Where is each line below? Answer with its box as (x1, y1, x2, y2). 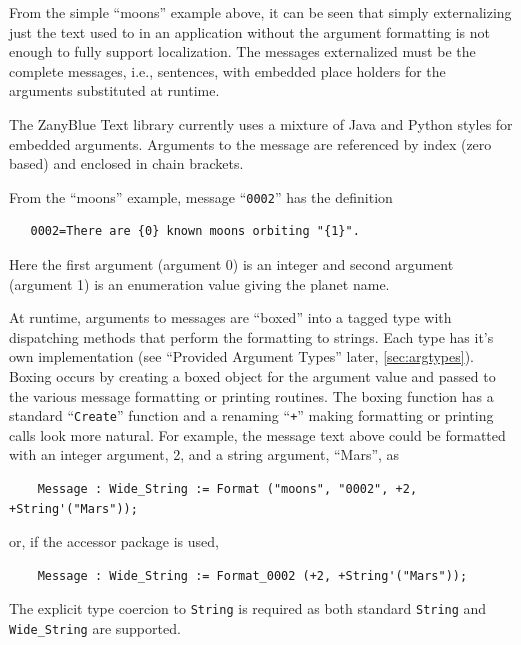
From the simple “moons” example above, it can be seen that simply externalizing (9, 2, 512, 22)
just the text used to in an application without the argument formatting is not (9, 21, 491, 42)
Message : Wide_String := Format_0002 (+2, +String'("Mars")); (37, 568, 468, 583)
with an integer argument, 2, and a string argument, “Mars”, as (9, 444, 400, 465)
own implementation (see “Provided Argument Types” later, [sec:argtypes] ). (9, 346, 474, 367)
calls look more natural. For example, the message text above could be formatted (9, 424, 506, 445)
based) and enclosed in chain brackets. (9, 153, 244, 174)
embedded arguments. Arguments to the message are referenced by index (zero (9, 133, 492, 154)
